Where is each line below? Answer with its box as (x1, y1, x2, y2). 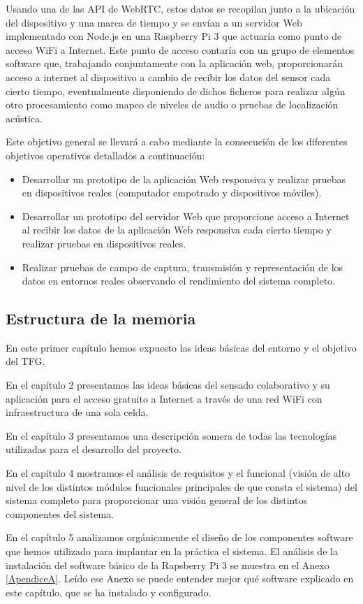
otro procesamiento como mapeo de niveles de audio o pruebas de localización (6, 97, 339, 112)
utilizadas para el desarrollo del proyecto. (6, 442, 181, 456)
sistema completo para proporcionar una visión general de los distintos (6, 493, 307, 508)
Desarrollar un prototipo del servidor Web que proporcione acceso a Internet (22, 208, 350, 223)
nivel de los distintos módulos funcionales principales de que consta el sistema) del (6, 479, 357, 494)
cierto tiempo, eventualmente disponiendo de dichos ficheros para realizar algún (6, 83, 346, 98)
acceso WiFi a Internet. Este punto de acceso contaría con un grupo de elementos (6, 42, 355, 57)
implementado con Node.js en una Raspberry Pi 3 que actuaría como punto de (6, 29, 342, 43)
